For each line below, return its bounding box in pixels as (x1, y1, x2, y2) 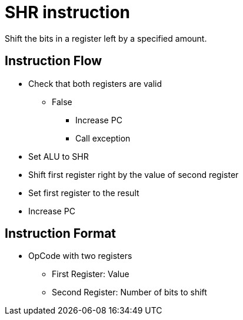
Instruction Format (5, 226, 116, 241)
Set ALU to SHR (28, 151, 89, 161)
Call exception (75, 133, 131, 143)
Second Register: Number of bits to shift (52, 287, 207, 298)
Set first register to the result (28, 187, 139, 198)
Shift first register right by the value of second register (28, 169, 239, 180)
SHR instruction (5, 2, 130, 22)
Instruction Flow (5, 53, 102, 69)
